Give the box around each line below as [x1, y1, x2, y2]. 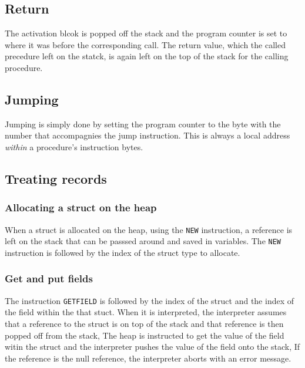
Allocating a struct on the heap [5, 200, 157, 215]
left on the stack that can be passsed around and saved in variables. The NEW [5, 235, 281, 247]
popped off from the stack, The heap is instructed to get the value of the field [5, 329, 284, 341]
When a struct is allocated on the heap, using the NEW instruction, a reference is [5, 223, 293, 235]
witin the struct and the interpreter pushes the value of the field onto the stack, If [5, 340, 300, 353]
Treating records [5, 169, 107, 187]
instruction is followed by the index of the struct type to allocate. [5, 246, 240, 258]
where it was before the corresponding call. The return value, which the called [5, 38, 286, 50]
